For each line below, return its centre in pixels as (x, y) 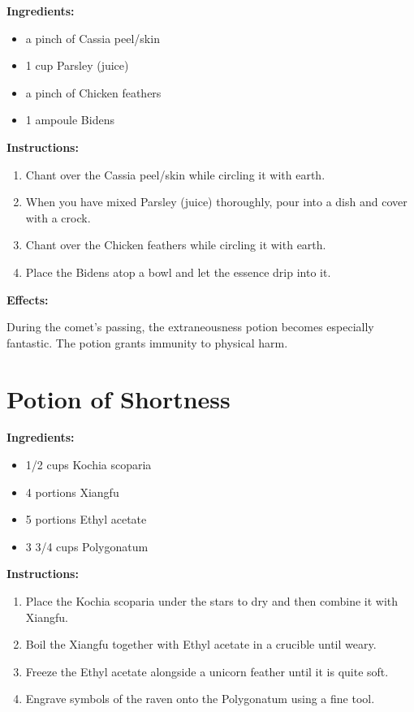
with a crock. (58, 217)
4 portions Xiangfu (72, 492)
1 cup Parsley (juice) (77, 65)
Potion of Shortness (119, 398)
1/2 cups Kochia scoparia (88, 465)
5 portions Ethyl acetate (86, 519)
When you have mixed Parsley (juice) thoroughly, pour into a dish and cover (216, 202)
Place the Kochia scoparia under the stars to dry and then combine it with (212, 601)
